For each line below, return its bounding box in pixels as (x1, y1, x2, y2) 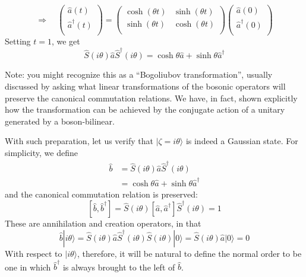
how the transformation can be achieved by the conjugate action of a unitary (5, 103, 285, 116)
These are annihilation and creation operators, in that (5, 217, 201, 230)
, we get (51, 35, 80, 47)
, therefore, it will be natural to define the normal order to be (77, 247, 302, 259)
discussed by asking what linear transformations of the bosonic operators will (5, 80, 286, 92)
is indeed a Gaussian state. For (185, 135, 298, 147)
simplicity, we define (5, 146, 78, 158)
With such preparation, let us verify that (5, 135, 153, 147)
